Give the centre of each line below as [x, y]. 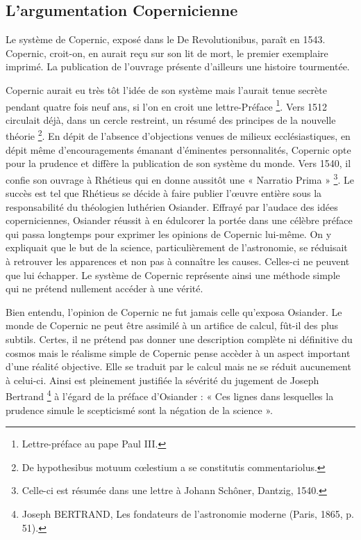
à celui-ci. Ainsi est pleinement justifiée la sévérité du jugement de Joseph [162, 380]
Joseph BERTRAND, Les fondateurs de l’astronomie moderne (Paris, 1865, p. [188, 514]
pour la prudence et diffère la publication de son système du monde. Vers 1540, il [178, 163]
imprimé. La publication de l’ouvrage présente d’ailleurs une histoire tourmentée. [178, 66]
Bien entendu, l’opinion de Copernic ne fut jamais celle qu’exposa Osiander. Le [174, 311]
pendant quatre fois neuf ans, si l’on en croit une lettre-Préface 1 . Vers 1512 [167, 105]
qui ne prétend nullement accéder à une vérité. [104, 288]
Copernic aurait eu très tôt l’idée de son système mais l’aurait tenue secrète [166, 89]
